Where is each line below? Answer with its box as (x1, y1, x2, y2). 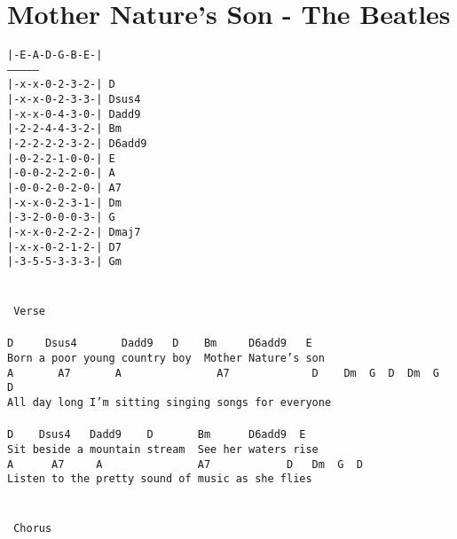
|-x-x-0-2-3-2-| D (7, 78, 115, 91)
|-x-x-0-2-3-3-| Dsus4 (7, 93, 141, 106)
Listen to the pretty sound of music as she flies (7, 473, 312, 486)
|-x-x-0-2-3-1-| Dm (7, 196, 122, 209)
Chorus (13, 522, 52, 535)
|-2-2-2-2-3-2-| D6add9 (7, 137, 147, 151)
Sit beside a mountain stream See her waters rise (7, 442, 319, 456)
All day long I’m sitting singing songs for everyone (7, 396, 332, 410)
